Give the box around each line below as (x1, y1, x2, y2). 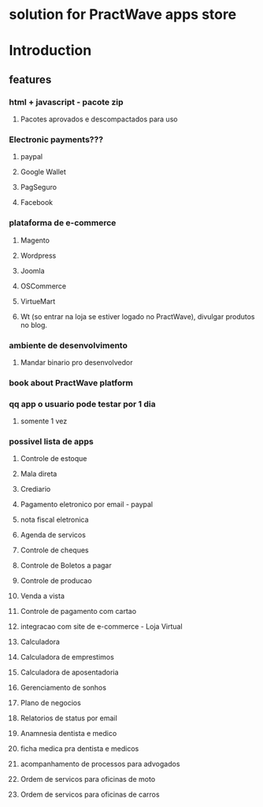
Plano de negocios (20, 698, 81, 708)
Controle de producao (20, 576, 93, 586)
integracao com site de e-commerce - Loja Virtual (20, 622, 183, 631)
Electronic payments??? (9, 134, 104, 145)
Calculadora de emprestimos (20, 653, 115, 662)
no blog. (20, 320, 48, 329)
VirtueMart (20, 296, 56, 306)
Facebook (20, 198, 54, 207)
